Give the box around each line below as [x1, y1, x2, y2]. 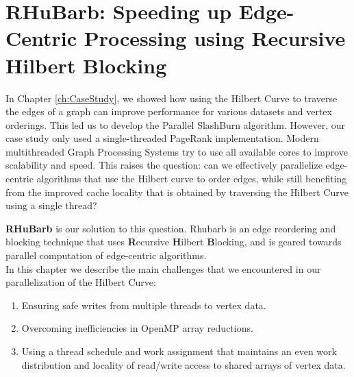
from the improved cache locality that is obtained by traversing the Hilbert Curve [5, 184, 349, 199]
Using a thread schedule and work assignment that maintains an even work [21, 344, 337, 358]
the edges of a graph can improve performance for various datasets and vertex [5, 104, 332, 119]
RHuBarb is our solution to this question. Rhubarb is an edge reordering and [5, 221, 336, 235]
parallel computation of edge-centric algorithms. [5, 248, 207, 263]
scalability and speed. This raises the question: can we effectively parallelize [5, 158, 323, 172]
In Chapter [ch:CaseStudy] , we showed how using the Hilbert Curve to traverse [5, 90, 338, 105]
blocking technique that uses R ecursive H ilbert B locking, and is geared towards [5, 234, 342, 249]
